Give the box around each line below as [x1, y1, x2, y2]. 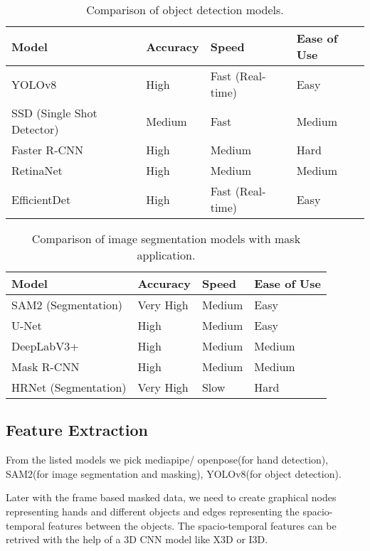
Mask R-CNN [11, 358, 80, 375]
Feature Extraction [6, 419, 148, 441]
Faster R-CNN [11, 141, 84, 158]
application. [137, 247, 196, 263]
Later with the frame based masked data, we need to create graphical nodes [6, 490, 337, 505]
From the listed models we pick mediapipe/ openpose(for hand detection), [6, 452, 329, 467]
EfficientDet [11, 191, 71, 208]
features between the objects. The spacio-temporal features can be [48, 518, 337, 533]
